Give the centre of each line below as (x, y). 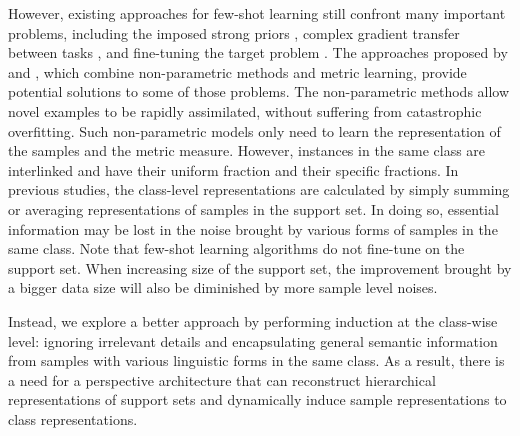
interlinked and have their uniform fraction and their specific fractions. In (233, 169)
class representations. (73, 418)
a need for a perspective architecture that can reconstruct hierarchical (222, 379)
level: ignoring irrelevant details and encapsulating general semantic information (253, 340)
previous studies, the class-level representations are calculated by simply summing (259, 189)
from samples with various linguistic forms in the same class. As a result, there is (256, 360)
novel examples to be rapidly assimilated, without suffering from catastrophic (245, 110)
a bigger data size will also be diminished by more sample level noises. (223, 287)
